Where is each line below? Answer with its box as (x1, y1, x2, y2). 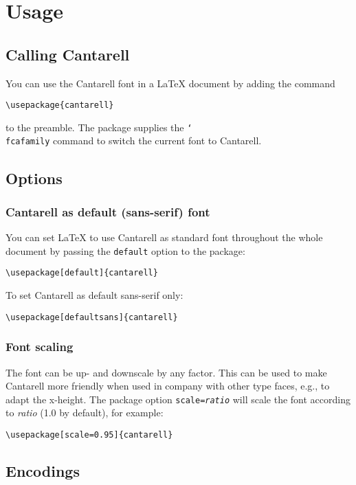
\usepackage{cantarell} (5, 100, 114, 111)
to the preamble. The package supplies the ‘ (5, 120, 192, 134)
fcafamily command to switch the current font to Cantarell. (5, 133, 262, 148)
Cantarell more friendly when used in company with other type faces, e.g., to (5, 379, 330, 393)
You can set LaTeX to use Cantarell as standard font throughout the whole (5, 230, 323, 245)
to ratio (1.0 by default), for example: (5, 405, 164, 420)
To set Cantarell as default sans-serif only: (5, 288, 183, 302)
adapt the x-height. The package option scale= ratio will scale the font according (5, 392, 351, 406)
